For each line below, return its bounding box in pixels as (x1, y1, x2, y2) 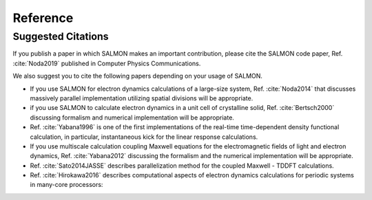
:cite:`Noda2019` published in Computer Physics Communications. (12, 59, 201, 67)
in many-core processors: (30, 181, 103, 189)
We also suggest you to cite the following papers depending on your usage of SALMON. (12, 72, 263, 80)
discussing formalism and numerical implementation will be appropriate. (30, 113, 234, 122)
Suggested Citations (12, 30, 109, 43)
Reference (12, 10, 74, 25)
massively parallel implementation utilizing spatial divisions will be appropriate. (30, 93, 254, 102)
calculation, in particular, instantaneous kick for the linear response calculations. (30, 133, 258, 141)
